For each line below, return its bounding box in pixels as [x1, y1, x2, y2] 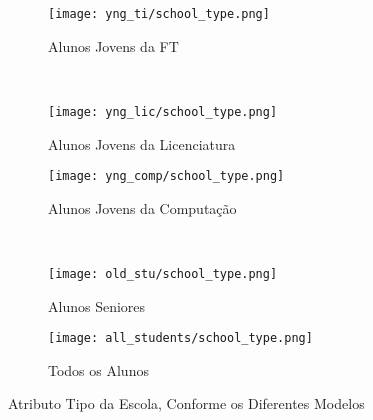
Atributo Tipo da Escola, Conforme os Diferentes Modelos [8, 393, 365, 414]
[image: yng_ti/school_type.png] [48, 7, 270, 21]
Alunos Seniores [48, 295, 146, 316]
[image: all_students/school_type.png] [48, 331, 313, 346]
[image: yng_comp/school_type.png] [48, 169, 285, 184]
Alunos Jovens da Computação [48, 197, 237, 218]
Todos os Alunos [48, 359, 149, 380]
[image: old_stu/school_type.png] [48, 266, 278, 281]
